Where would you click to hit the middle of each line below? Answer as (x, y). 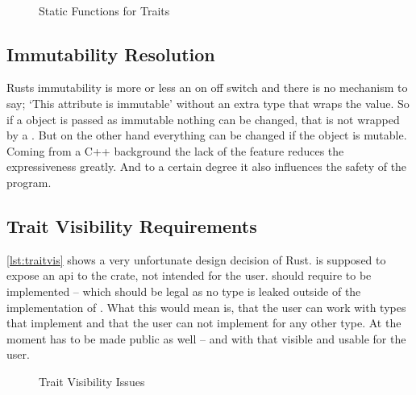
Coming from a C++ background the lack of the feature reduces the (175, 150)
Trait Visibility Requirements (132, 225)
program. (29, 182)
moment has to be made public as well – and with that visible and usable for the (206, 338)
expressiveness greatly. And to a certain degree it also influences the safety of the (207, 166)
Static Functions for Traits (104, 10)
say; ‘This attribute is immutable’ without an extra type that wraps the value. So (208, 103)
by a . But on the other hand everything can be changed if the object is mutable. (207, 135)
